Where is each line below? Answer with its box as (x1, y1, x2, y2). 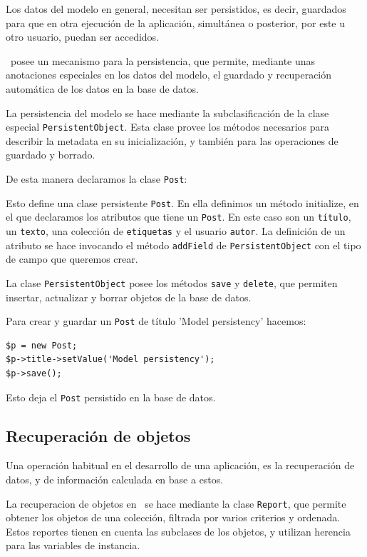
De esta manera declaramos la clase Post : (6, 171, 187, 186)
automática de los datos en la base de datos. (6, 81, 199, 96)
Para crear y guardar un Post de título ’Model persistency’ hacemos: (6, 313, 306, 328)
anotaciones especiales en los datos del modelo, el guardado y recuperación (6, 67, 332, 82)
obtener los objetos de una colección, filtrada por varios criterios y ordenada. (6, 510, 341, 525)
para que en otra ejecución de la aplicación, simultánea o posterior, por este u (6, 15, 346, 30)
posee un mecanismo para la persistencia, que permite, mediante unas (10, 53, 316, 68)
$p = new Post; (6, 340, 78, 351)
